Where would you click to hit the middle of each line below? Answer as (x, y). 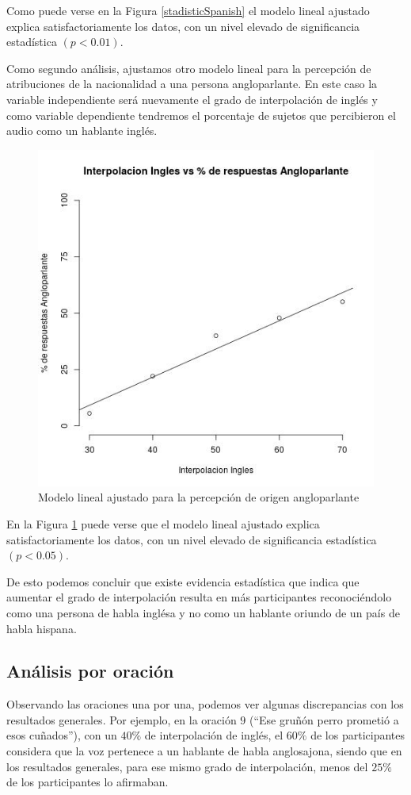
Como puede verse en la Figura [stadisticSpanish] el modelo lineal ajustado (188, 10)
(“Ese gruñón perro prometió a (324, 719)
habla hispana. (42, 628)
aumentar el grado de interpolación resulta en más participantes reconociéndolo (199, 597)
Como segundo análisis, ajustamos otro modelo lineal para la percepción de (189, 68)
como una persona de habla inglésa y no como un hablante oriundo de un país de (203, 612)
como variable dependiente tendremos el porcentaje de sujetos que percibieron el (201, 115)
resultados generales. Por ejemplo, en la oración (122, 719)
